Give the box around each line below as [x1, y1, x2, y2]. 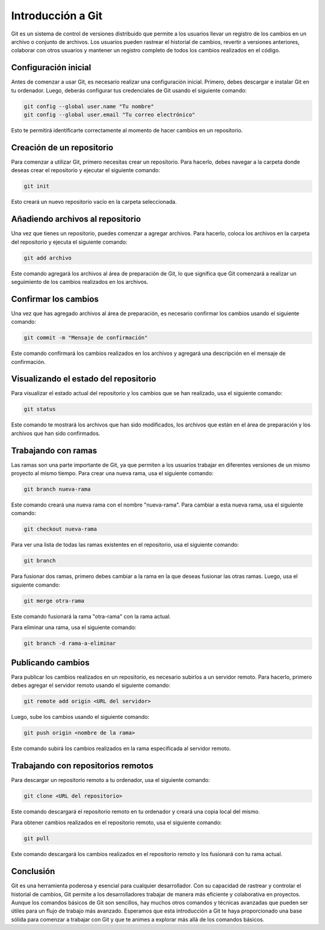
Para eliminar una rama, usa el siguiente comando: [11, 624, 137, 631]
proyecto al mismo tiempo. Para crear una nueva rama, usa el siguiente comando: [11, 470, 214, 477]
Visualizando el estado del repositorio [11, 374, 156, 384]
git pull [23, 835, 50, 842]
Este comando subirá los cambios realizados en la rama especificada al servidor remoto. [11, 745, 231, 752]
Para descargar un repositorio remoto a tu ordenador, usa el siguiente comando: [11, 776, 210, 783]
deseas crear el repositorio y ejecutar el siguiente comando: [11, 167, 161, 174]
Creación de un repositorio [11, 142, 114, 153]
